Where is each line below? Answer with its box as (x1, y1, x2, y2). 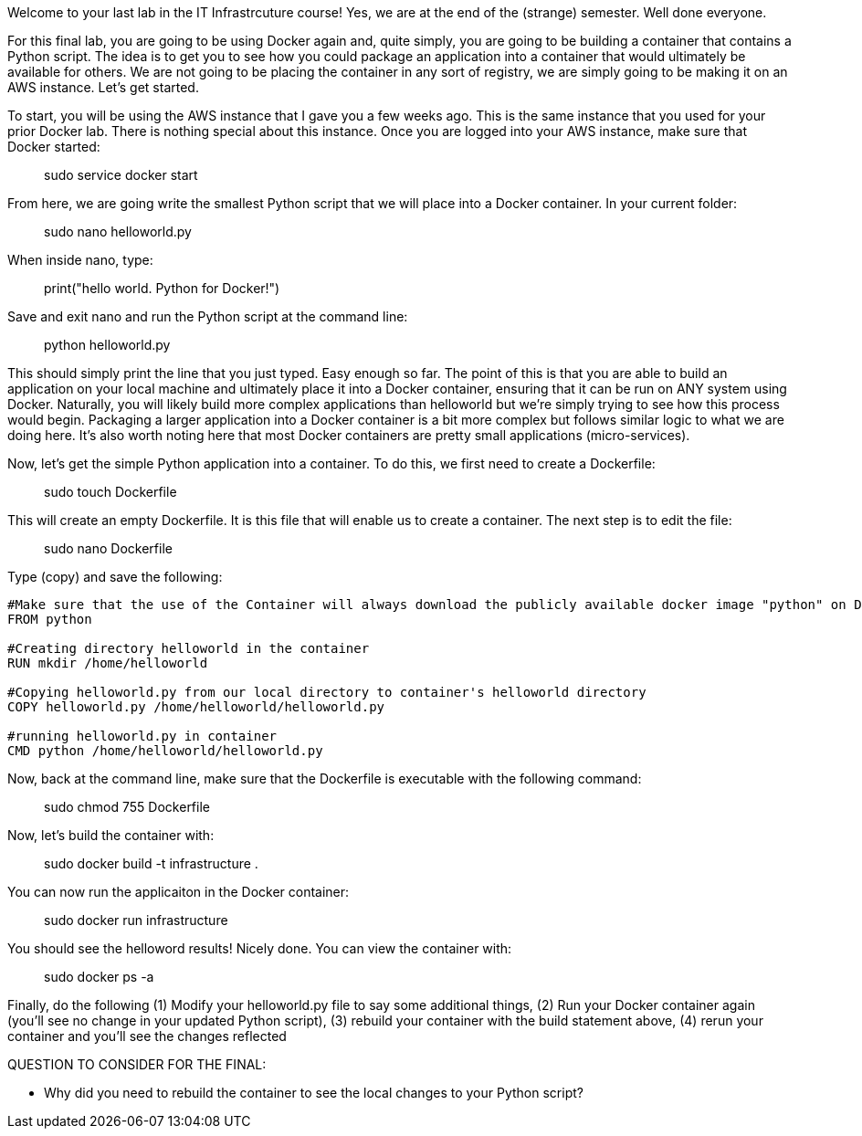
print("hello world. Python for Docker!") (44, 280, 280, 296)
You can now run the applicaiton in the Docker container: (7, 884, 350, 899)
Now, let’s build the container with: (7, 827, 215, 843)
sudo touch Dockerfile (44, 484, 177, 500)
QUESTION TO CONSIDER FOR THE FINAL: (7, 1057, 267, 1072)
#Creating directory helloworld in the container (7, 641, 370, 656)
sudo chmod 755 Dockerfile (44, 799, 210, 815)
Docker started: (7, 139, 100, 154)
